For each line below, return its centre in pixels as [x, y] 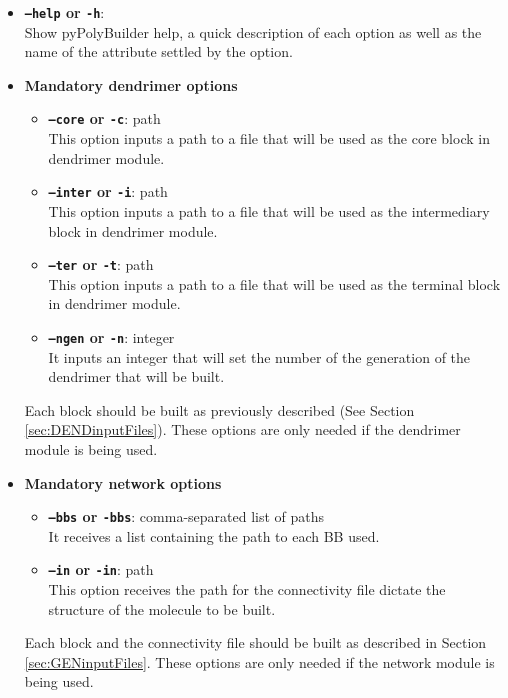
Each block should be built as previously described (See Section [219, 409]
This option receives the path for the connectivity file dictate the [247, 589]
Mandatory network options [123, 482]
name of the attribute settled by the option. [158, 51]
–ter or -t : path [101, 264]
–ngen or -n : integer [111, 336]
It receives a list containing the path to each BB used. [214, 535]
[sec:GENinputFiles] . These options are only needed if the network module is [259, 661]
